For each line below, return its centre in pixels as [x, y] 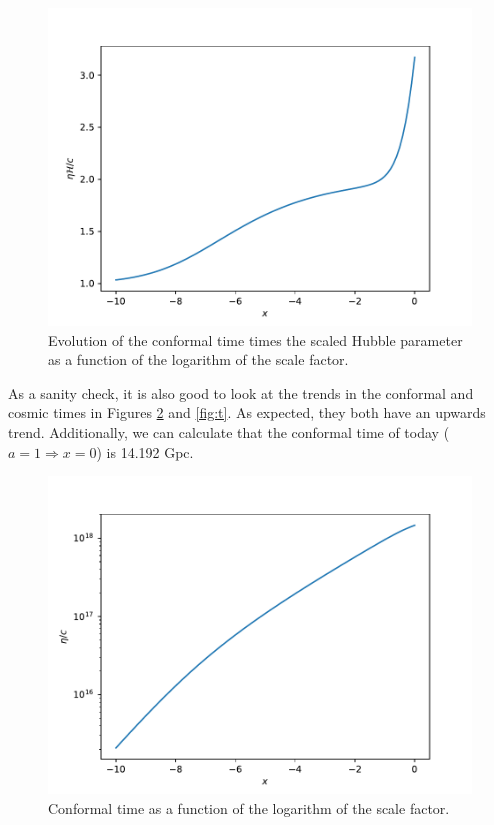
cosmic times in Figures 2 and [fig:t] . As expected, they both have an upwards [247, 412]
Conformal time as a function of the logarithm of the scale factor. [249, 807]
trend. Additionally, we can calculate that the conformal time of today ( [229, 431]
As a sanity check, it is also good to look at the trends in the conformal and [241, 392]
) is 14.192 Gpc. [145, 451]
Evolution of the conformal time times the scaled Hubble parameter [255, 339]
